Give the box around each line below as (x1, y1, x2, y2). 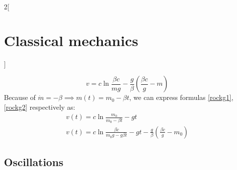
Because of (4, 92, 36, 102)
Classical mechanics (4, 30, 139, 50)
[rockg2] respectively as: (4, 101, 75, 112)
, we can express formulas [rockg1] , (129, 92, 234, 102)
